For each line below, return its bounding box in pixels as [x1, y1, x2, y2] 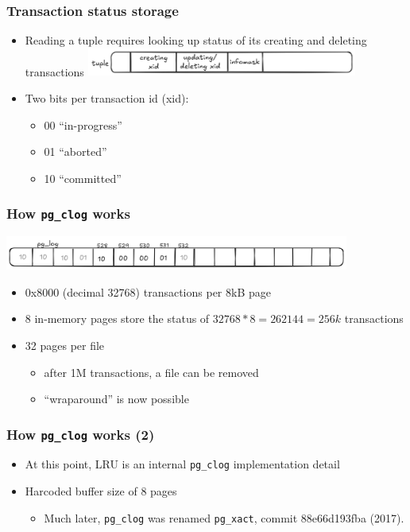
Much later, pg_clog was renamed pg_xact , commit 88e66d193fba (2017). [44, 509, 404, 526]
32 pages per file [25, 336, 105, 353]
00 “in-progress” [44, 116, 122, 133]
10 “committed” [44, 169, 122, 186]
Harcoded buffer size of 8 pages [25, 483, 177, 499]
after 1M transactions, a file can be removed [44, 363, 259, 380]
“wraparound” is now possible [44, 390, 189, 407]
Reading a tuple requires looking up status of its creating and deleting [25, 32, 367, 49]
